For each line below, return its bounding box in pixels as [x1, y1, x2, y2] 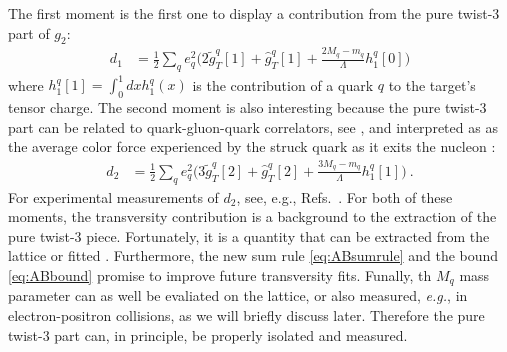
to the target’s [388, 74, 476, 95]
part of [8, 22, 50, 43]
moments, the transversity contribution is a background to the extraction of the [8, 206, 497, 227]
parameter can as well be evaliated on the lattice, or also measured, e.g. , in [8, 285, 468, 306]
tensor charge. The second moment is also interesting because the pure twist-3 [8, 97, 487, 118]
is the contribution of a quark [192, 74, 374, 95]
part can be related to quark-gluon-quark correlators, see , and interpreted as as [8, 116, 498, 137]
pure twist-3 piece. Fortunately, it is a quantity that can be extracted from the [8, 225, 490, 246]
